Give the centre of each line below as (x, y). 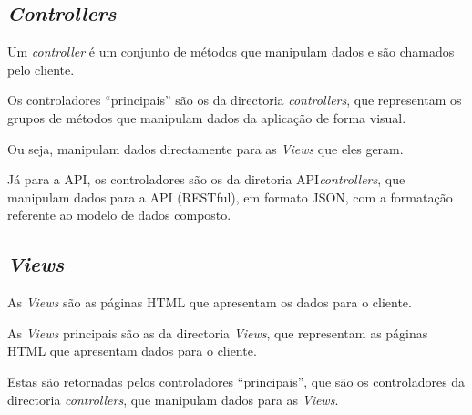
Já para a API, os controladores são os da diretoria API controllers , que (206, 179)
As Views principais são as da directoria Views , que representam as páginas (218, 332)
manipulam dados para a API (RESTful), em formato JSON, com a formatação (230, 197)
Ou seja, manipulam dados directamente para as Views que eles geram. (205, 148)
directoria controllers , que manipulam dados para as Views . (173, 399)
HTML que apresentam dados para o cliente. (132, 351)
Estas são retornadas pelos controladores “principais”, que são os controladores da (236, 381)
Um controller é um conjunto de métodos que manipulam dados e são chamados (231, 52)
